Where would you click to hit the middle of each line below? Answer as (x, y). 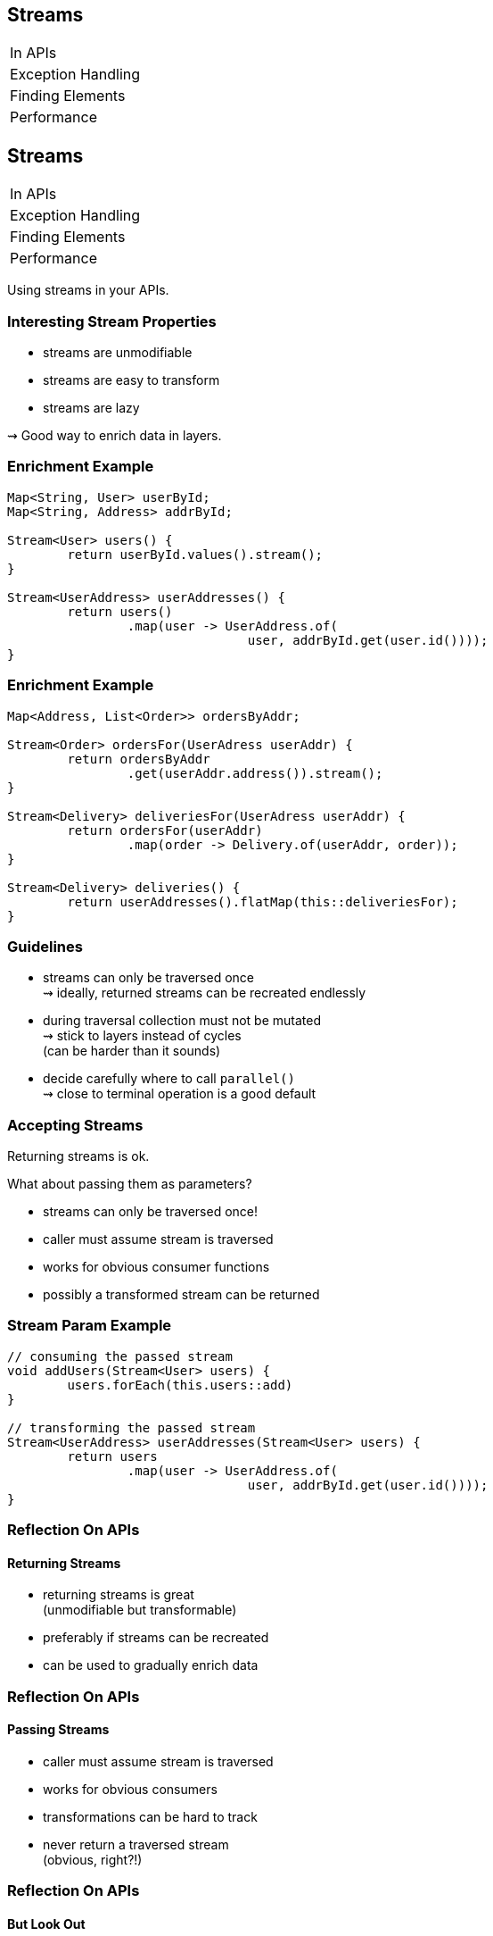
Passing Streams (58, 1730)
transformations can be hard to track (150, 1816)
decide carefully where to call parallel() (169, 1079)
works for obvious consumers (130, 1789)
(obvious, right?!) (93, 1859)
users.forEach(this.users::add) (180, 1385)
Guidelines (45, 946)
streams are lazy (91, 408)
